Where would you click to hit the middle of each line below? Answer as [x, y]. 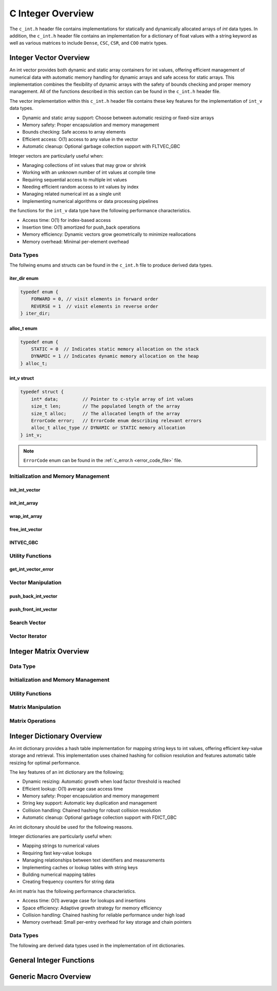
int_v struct [22, 378]
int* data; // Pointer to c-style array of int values [112, 399]
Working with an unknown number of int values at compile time [89, 173]
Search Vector [28, 623]
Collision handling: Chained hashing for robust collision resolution [92, 810]
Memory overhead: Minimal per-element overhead [76, 241]
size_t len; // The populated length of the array [105, 406]
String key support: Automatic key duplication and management [90, 803]
